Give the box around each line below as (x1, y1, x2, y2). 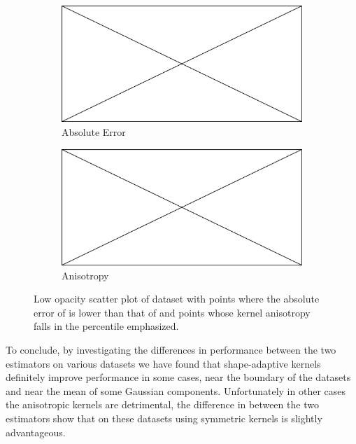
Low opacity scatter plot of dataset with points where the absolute (34, 291, 320, 306)
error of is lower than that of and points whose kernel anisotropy (34, 305, 311, 319)
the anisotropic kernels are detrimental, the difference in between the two (6, 397, 319, 412)
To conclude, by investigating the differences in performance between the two (6, 342, 336, 357)
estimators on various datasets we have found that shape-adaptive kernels (6, 356, 321, 370)
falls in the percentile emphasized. (34, 319, 179, 333)
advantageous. (6, 424, 66, 439)
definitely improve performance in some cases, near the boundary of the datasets (6, 370, 351, 384)
